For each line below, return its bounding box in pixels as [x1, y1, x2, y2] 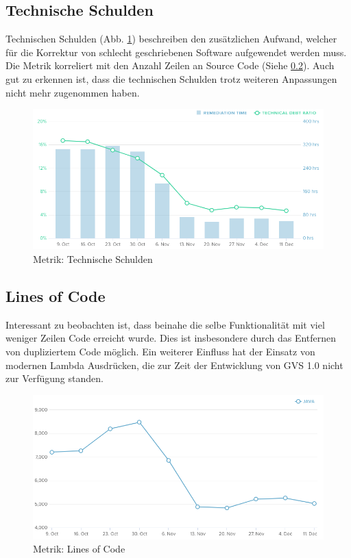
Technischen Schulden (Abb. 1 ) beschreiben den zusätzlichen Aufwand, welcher [5, 31, 337, 46]
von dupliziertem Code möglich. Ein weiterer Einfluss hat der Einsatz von [5, 344, 315, 358]
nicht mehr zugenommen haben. [5, 85, 140, 99]
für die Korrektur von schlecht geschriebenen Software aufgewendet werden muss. [5, 45, 347, 59]
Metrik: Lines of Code [33, 542, 125, 556]
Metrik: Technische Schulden [33, 252, 153, 266]
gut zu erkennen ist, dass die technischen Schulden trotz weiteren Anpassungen [5, 71, 337, 86]
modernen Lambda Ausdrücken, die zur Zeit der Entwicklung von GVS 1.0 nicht [5, 357, 343, 372]
